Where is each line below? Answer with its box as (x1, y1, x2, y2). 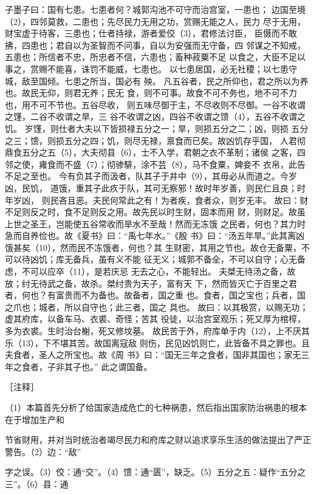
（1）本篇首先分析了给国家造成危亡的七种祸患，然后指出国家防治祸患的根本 (5, 401, 307, 413)
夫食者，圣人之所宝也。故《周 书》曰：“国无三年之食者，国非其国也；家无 (5, 348, 301, 361)
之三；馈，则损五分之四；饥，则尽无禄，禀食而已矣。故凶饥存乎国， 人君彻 (5, 134, 306, 146)
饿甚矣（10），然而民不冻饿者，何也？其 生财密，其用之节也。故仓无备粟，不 (5, 241, 310, 253)
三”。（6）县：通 (5, 477, 69, 490)
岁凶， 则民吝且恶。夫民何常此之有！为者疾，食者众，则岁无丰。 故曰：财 (13, 193, 309, 206)
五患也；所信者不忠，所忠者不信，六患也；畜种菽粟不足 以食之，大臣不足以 (5, 50, 306, 63)
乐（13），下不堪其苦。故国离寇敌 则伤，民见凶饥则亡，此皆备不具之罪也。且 (5, 336, 310, 349)
